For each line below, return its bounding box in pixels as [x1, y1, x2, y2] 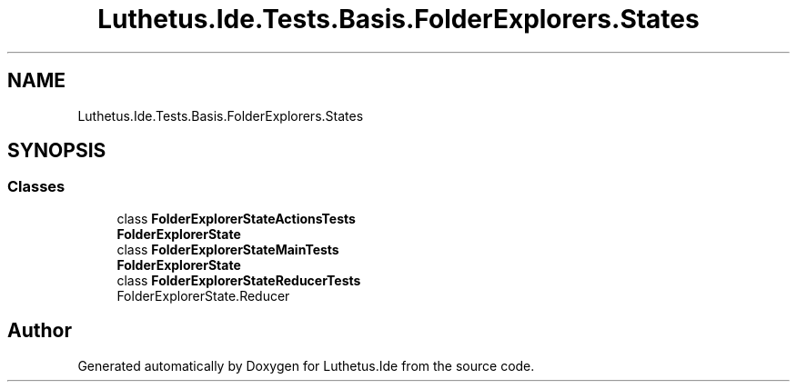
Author [7, 319, 72, 343]
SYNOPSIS [7, 139, 106, 163]
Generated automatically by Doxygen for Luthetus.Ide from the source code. [77, 357, 535, 374]
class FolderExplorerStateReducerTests [116, 272, 361, 288]
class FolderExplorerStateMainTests [116, 241, 339, 257]
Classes [7, 177, 66, 196]
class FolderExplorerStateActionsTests [116, 210, 356, 226]
